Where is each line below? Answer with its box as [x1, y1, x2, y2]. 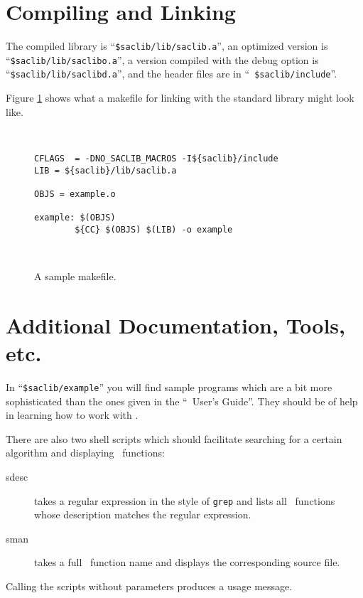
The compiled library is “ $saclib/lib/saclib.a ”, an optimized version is [6, 38, 328, 53]
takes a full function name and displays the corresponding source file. [34, 555, 340, 570]
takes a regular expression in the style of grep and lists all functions [34, 493, 335, 508]
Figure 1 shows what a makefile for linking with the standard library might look [6, 90, 354, 105]
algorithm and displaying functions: [6, 445, 165, 460]
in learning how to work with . [6, 407, 139, 422]
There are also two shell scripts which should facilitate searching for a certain [6, 431, 342, 446]
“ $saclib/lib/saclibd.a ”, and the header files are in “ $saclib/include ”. [6, 66, 337, 81]
